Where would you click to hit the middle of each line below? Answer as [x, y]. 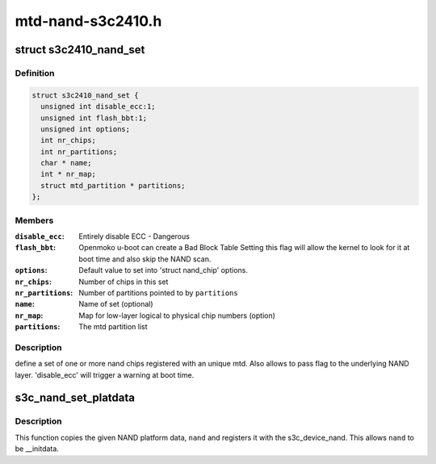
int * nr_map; [69, 174]
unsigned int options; [86, 129]
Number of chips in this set [124, 282]
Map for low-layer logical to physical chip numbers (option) [177, 316]
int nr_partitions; [79, 152]
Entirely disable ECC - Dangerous [134, 236]
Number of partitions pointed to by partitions [158, 293]
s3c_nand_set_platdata [75, 398]
